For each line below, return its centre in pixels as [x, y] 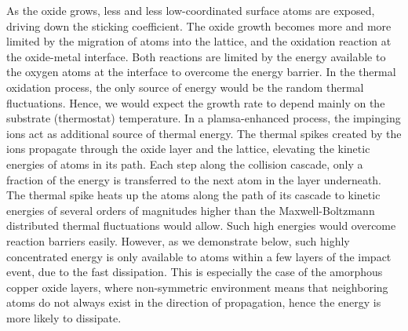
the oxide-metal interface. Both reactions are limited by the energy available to [196, 56]
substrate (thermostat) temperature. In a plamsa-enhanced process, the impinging [204, 118]
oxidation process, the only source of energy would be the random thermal [185, 87]
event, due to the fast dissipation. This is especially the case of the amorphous [195, 272]
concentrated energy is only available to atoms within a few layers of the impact [199, 256]
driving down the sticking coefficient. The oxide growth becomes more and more [199, 25]
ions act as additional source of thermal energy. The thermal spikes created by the [204, 133]
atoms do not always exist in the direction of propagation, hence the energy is [194, 302]
